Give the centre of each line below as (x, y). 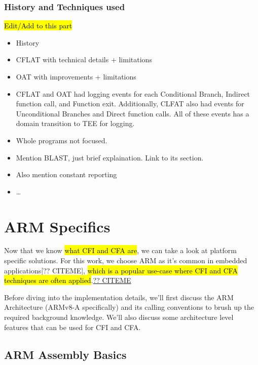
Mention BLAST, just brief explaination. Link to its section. (110, 157)
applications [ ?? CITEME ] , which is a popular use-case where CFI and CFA (121, 270)
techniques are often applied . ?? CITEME (68, 280)
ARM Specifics (57, 226)
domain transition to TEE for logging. (75, 123)
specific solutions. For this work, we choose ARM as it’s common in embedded (126, 260)
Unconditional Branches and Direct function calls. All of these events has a (133, 113)
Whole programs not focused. (62, 140)
